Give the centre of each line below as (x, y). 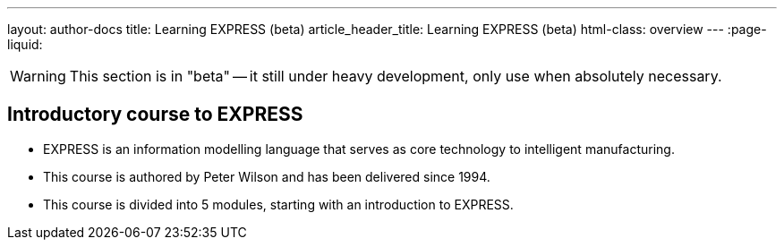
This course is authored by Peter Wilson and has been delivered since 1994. (267, 176)
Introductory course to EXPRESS (155, 115)
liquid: (25, 44)
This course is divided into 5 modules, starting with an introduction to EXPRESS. (278, 204)
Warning (38, 76)
